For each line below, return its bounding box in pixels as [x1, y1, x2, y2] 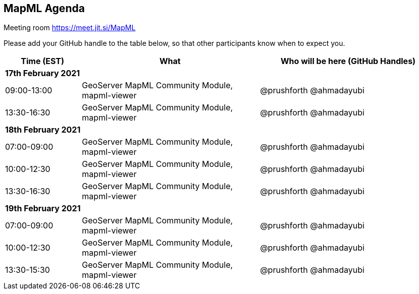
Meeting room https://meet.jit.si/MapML [4, 23, 136, 32]
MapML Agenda [4, 2, 85, 15]
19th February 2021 [5, 203, 81, 214]
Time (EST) [21, 56, 65, 67]
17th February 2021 [5, 68, 80, 79]
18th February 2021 [5, 125, 81, 135]
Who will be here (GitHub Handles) [281, 56, 416, 67]
